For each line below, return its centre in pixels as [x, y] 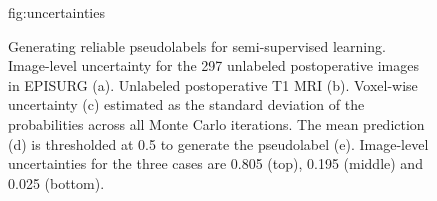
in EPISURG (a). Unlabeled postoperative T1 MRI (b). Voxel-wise [213, 84]
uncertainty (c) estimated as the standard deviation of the [186, 104]
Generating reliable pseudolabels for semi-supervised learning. [197, 45]
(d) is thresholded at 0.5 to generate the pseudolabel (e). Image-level [218, 143]
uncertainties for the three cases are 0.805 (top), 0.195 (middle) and [215, 163]
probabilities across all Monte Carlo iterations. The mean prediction [216, 123]
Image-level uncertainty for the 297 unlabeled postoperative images [213, 65]
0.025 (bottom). [56, 182]
